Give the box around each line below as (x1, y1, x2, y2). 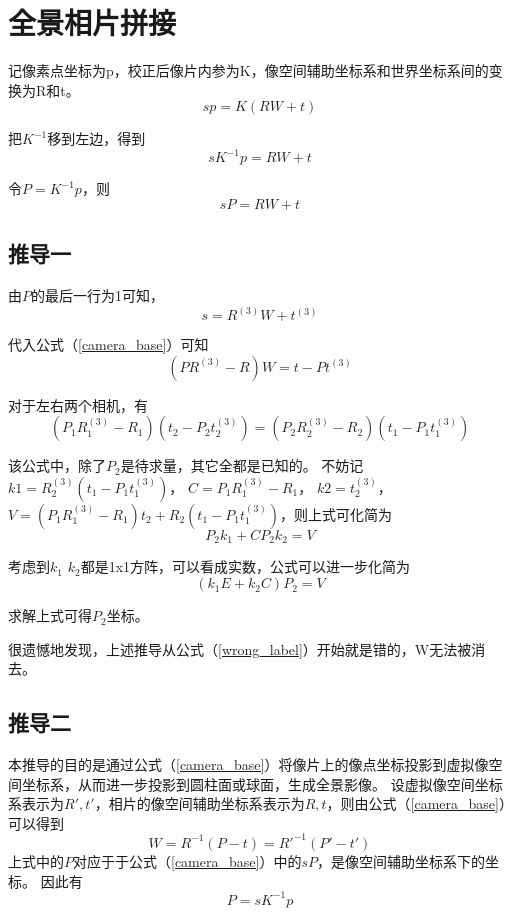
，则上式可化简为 (280, 504, 392, 525)
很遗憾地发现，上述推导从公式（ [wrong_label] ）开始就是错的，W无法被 (8, 638, 472, 659)
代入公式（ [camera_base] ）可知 (8, 334, 209, 355)
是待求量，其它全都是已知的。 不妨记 (120, 455, 364, 476)
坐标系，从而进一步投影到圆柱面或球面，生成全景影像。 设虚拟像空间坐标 (21, 773, 503, 794)
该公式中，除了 (8, 455, 106, 476)
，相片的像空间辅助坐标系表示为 (94, 793, 305, 814)
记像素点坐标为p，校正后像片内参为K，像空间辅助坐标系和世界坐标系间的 (8, 60, 489, 81)
